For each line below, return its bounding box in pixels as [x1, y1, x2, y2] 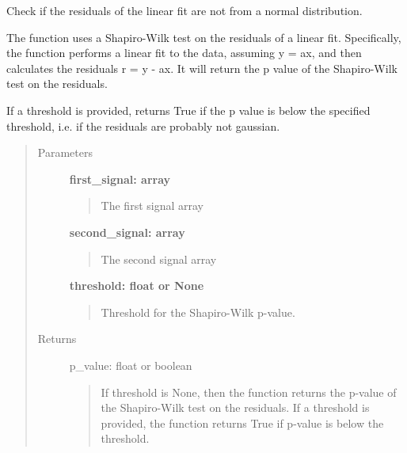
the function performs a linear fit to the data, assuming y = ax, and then [6, 44, 362, 61]
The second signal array [101, 250, 217, 267]
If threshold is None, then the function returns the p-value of [101, 383, 397, 400]
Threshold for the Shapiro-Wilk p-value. [101, 303, 295, 320]
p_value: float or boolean [69, 356, 192, 373]
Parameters [37, 144, 93, 161]
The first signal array [101, 197, 203, 214]
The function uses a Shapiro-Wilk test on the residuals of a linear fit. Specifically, [6, 29, 401, 45]
